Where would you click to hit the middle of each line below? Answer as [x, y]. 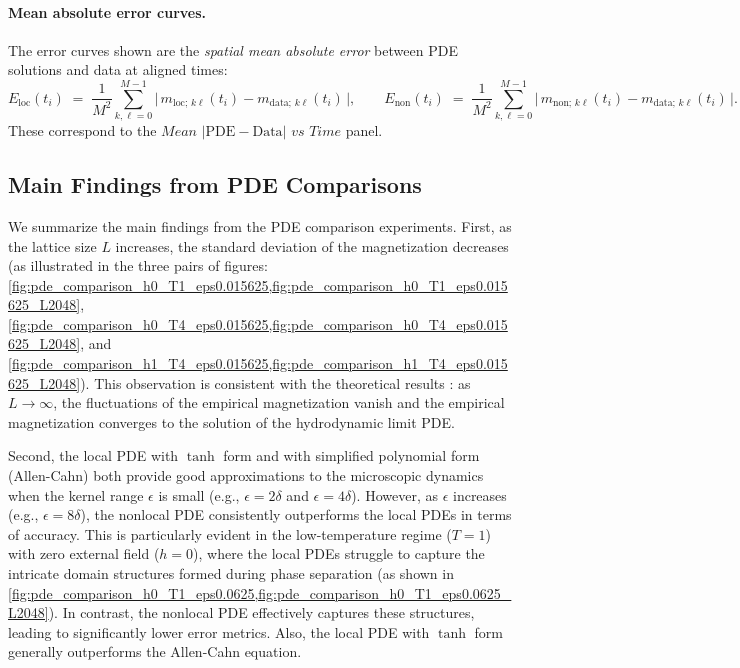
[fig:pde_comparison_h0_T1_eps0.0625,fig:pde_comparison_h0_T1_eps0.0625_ [260, 592]
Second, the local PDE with [93, 455]
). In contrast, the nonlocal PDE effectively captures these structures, [261, 612]
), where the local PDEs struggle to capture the [339, 553]
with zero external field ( [84, 553]
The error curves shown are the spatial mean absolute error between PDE [233, 49]
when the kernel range [76, 494]
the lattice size [52, 245]
